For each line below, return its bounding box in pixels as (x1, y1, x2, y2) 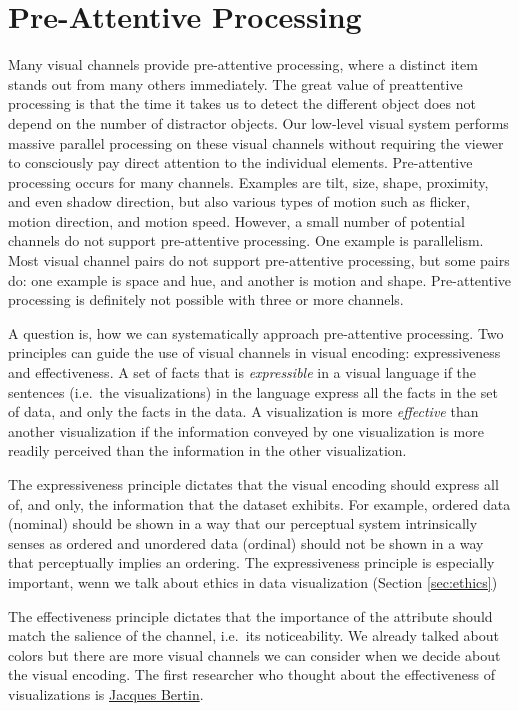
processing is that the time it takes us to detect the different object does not (8, 93, 476, 114)
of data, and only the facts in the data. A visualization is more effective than (8, 401, 479, 422)
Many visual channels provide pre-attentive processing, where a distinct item (8, 54, 478, 75)
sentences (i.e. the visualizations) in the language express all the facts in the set (8, 381, 498, 402)
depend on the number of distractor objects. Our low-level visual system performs (8, 112, 509, 133)
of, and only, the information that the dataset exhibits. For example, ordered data (8, 493, 511, 514)
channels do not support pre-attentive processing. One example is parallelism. (8, 230, 484, 251)
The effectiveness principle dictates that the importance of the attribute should (8, 605, 493, 626)
